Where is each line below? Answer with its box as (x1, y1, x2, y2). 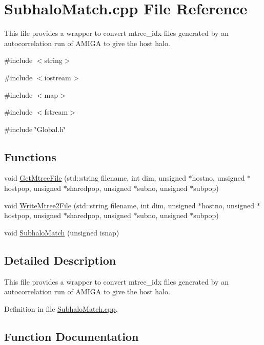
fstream (44, 106, 68, 117)
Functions (4, 148, 56, 164)
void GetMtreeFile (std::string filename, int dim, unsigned (4, 172, 186, 183)
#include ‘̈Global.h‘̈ (4, 123, 66, 134)
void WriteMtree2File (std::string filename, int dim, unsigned (4, 200, 196, 210)
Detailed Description (4, 252, 116, 268)
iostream (44, 72, 71, 82)
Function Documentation (4, 328, 139, 344)
